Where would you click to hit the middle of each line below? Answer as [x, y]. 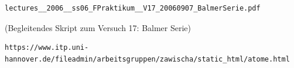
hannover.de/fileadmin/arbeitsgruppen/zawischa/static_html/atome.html [147, 59]
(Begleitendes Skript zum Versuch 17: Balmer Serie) [98, 27]
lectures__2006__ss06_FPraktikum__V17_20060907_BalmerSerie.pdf [133, 8]
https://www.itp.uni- [47, 48]
